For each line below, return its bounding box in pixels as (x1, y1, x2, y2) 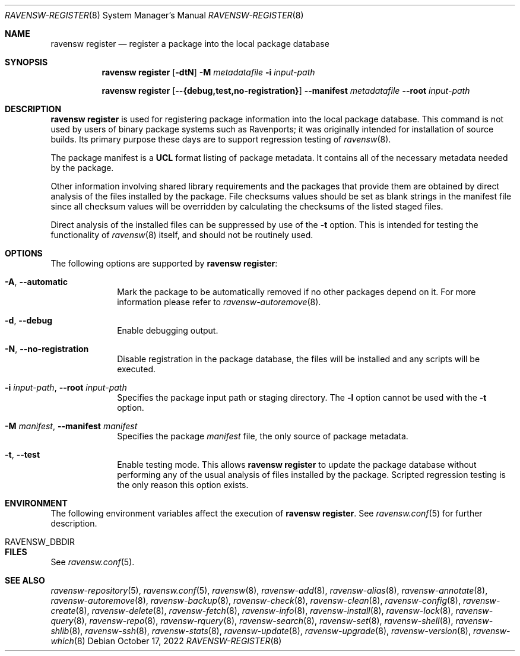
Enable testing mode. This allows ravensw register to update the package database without (117, 459, 477, 470)
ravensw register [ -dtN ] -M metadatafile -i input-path (102, 67, 315, 77)
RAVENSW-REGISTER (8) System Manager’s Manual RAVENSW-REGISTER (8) (5, 10, 304, 20)
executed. (117, 364, 156, 374)
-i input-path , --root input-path (5, 382, 127, 392)
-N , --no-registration (5, 344, 89, 354)
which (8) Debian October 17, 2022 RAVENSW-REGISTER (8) (50, 636, 282, 646)
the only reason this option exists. (117, 480, 249, 490)
